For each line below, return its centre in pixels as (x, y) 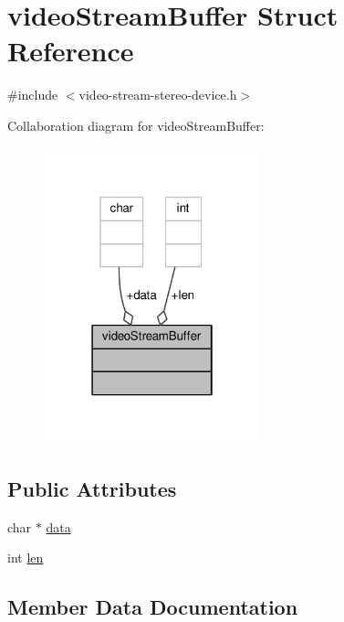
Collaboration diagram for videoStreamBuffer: (136, 125)
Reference (71, 51)
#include (33, 95)
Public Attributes (92, 488)
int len (26, 558)
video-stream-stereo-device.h (158, 95)
